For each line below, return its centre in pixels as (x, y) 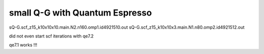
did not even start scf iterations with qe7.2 (51, 36)
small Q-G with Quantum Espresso (80, 13)
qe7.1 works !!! (23, 45)
